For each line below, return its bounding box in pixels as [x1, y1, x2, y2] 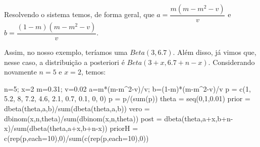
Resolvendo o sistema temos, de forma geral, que [4, 9, 154, 20]
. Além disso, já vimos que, [173, 47, 256, 57]
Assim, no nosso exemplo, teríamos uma [4, 47, 128, 57]
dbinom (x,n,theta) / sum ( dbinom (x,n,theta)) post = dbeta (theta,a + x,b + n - [4, 113, 233, 123]
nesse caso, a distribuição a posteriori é [4, 56, 125, 67]
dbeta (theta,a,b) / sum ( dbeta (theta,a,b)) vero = [4, 103, 150, 114]
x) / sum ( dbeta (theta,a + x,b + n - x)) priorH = [4, 123, 138, 133]
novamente [4, 66, 37, 77]
